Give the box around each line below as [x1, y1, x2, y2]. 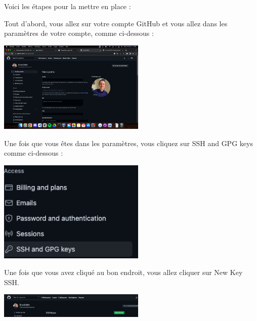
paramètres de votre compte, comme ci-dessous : [4, 28, 154, 38]
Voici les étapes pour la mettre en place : [4, 1, 131, 11]
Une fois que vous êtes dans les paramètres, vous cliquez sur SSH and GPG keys [4, 137, 253, 148]
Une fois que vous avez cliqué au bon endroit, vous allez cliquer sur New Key [4, 267, 243, 278]
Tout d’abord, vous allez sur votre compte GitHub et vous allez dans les [4, 18, 228, 28]
